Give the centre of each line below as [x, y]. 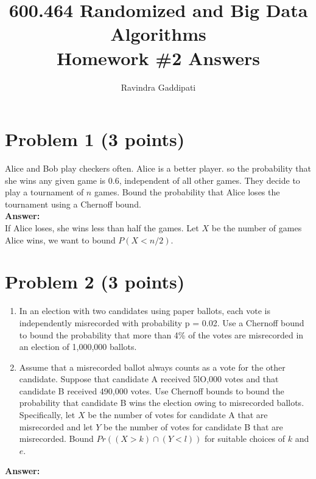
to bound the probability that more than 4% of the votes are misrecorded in [161, 334]
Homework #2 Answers [158, 58]
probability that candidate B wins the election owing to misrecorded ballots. [162, 403]
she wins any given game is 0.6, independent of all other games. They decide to [153, 180]
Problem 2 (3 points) [95, 281]
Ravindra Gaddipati [158, 87]
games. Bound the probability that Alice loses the [187, 192]
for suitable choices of [245, 439]
